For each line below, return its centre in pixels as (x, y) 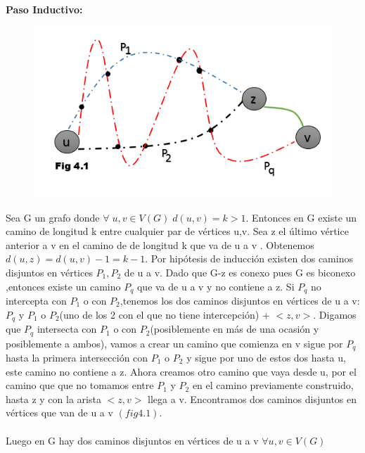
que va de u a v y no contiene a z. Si (216, 286)
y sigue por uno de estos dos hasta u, (266, 357)
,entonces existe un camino (63, 286)
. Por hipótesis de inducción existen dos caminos (249, 259)
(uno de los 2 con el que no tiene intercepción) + (165, 314)
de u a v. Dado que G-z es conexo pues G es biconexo (240, 272)
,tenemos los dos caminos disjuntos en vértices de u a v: (240, 301)
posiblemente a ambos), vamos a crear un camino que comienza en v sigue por (174, 343)
